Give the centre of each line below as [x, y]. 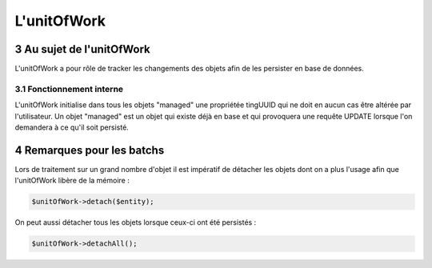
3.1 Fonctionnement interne [69, 89]
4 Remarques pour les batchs [90, 150]
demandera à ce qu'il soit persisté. [72, 127]
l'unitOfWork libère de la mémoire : [72, 181]
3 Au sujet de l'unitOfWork [83, 49]
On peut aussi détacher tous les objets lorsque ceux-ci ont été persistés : [136, 222]
